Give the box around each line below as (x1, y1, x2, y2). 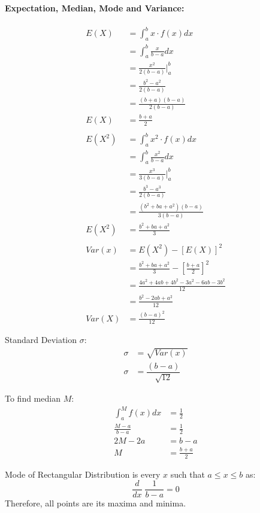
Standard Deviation (5, 333, 77, 346)
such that (170, 468, 205, 480)
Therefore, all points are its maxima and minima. (5, 497, 186, 509)
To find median (5, 392, 61, 405)
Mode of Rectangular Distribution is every (5, 468, 161, 480)
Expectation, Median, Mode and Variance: (5, 1, 185, 14)
